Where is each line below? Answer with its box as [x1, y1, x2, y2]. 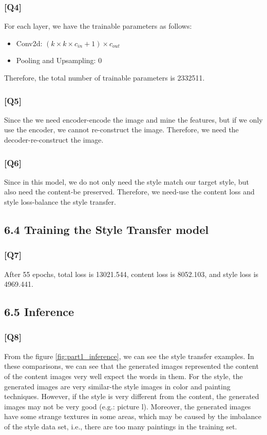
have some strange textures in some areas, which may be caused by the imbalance [4, 411, 261, 422]
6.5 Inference [4, 304, 74, 320]
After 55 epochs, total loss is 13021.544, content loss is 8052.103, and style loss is [4, 268, 259, 279]
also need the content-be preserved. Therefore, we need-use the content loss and [4, 186, 255, 197]
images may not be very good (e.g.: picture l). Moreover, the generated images [4, 401, 251, 411]
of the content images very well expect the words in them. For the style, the [4, 370, 243, 381]
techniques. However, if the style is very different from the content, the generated [4, 391, 259, 402]
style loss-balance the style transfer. [4, 196, 116, 207]
